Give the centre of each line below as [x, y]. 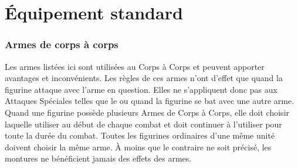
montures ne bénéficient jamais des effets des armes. [98, 158]
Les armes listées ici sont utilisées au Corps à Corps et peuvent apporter [135, 66]
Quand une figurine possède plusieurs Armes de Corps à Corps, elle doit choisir [147, 112]
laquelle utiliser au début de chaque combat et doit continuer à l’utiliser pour [143, 124]
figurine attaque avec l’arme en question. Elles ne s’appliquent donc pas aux [141, 89]
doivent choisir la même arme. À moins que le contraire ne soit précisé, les [138, 147]
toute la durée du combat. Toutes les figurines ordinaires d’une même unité [140, 135]
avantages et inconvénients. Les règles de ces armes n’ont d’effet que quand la [144, 78]
